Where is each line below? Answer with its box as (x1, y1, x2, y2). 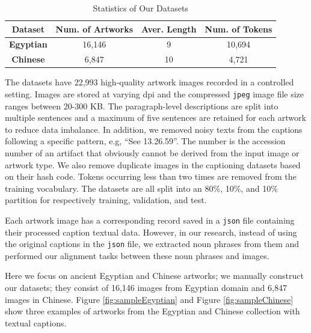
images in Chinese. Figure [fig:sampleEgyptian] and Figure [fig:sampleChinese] (5, 293, 294, 305)
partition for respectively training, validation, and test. (5, 194, 207, 206)
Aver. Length (141, 22, 197, 35)
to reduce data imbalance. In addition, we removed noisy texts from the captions (5, 123, 303, 135)
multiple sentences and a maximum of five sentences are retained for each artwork (5, 111, 306, 124)
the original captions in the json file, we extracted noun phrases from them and (5, 237, 300, 250)
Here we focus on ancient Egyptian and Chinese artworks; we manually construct (5, 269, 304, 282)
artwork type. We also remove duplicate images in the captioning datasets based (5, 158, 301, 171)
